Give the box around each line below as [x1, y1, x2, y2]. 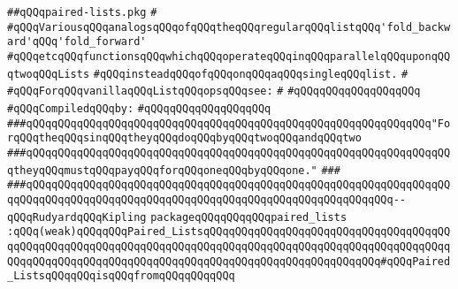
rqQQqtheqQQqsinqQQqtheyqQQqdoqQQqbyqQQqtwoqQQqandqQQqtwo [7, 132, 362, 145]
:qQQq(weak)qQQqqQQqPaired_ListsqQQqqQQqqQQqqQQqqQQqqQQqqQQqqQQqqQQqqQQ [7, 225, 451, 239]
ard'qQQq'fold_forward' [7, 35, 147, 49]
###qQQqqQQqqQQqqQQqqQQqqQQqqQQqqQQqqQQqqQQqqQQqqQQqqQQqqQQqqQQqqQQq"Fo [7, 117, 451, 130]
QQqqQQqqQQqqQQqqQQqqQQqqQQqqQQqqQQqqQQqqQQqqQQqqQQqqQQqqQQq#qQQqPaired [7, 255, 451, 268]
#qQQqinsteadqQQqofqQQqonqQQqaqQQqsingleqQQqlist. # [93, 67, 408, 80]
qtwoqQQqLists [7, 67, 90, 80]
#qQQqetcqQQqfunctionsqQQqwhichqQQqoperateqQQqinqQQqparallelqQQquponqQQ [7, 49, 451, 63]
